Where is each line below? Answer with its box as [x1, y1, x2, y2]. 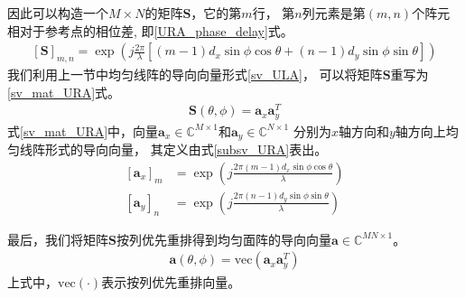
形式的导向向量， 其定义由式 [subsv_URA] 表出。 [44, 140, 328, 159]
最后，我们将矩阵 [7, 229, 108, 248]
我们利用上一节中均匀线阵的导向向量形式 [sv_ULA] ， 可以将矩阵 [7, 65, 383, 84]
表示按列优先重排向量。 [101, 272, 241, 291]
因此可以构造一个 [7, 4, 108, 22]
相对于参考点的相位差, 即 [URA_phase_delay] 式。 [7, 21, 293, 40]
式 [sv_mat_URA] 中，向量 [7, 121, 159, 140]
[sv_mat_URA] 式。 [7, 82, 121, 101]
